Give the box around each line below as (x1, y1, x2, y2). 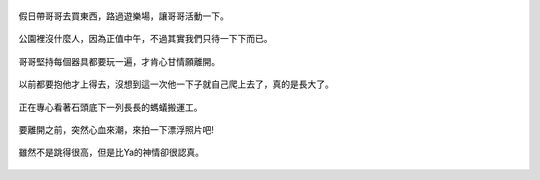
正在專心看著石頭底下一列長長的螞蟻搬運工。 (18, 101, 203, 113)
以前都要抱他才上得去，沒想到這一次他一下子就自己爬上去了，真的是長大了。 (18, 78, 334, 90)
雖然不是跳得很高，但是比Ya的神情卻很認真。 (18, 146, 205, 159)
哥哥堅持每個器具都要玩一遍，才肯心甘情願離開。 (18, 55, 220, 67)
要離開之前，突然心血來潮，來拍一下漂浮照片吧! (18, 123, 215, 135)
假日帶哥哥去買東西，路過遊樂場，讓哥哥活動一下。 (18, 10, 229, 22)
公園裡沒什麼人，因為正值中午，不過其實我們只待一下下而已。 (18, 33, 273, 45)
